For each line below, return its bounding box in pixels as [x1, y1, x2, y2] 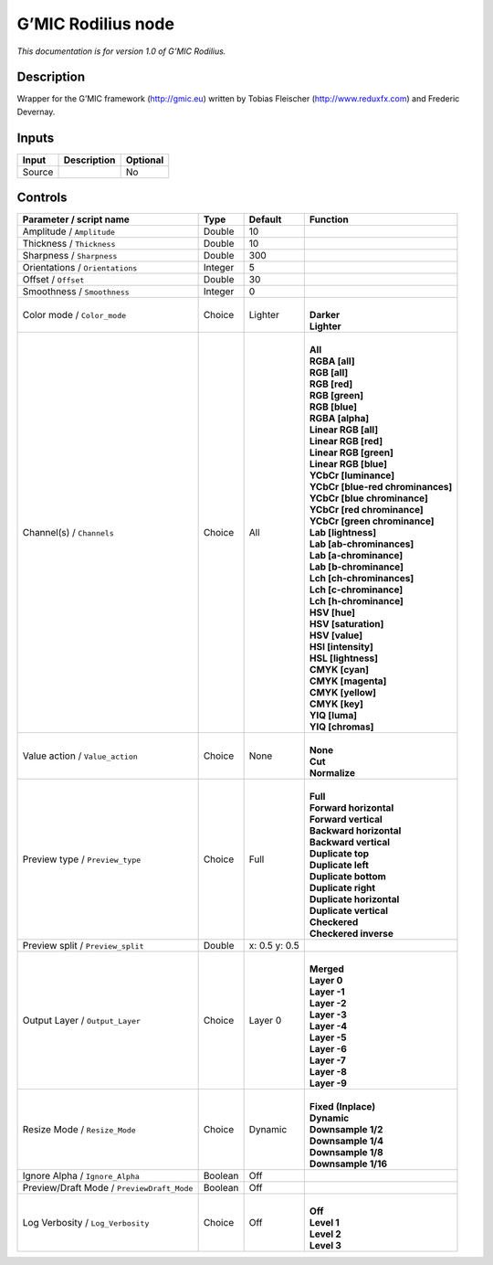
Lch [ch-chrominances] [309, 572, 414, 585]
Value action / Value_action [22, 749, 139, 762]
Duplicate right [309, 882, 376, 895]
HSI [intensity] [309, 641, 373, 654]
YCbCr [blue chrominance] [309, 492, 428, 505]
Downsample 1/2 [309, 1123, 383, 1136]
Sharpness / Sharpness [22, 250, 118, 262]
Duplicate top [309, 847, 370, 860]
